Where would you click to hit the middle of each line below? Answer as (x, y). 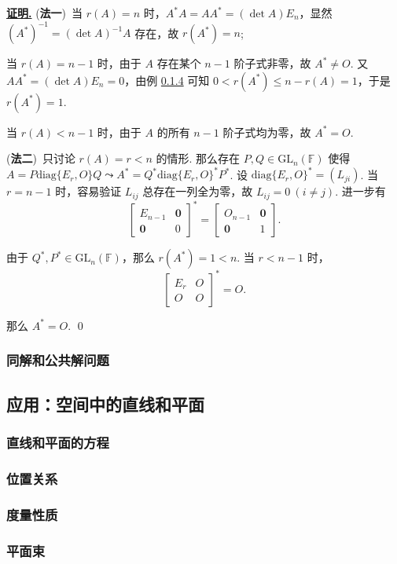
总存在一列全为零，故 (198, 191)
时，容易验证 (88, 191)
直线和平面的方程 (58, 442)
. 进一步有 (360, 191)
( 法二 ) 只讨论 (41, 158)
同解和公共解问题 (58, 360)
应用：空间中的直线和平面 (105, 403)
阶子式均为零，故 (267, 132)
